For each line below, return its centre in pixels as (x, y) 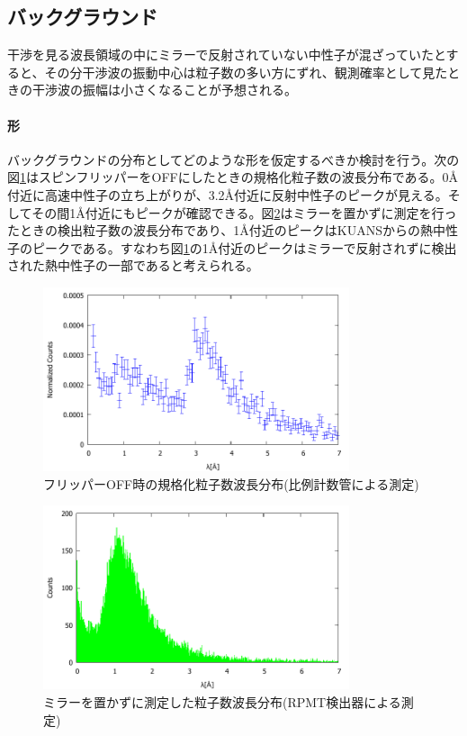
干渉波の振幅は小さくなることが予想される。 (164, 90)
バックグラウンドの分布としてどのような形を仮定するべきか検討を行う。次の (233, 159)
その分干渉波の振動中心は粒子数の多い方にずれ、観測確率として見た (246, 72)
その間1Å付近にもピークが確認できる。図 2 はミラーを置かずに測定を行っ (244, 212)
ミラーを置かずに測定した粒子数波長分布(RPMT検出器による (222, 701)
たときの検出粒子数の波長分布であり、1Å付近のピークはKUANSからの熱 (220, 230)
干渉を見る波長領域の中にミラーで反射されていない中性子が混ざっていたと (227, 55)
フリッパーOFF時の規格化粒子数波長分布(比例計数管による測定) (231, 483)
